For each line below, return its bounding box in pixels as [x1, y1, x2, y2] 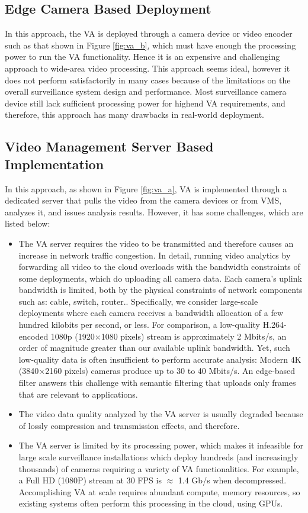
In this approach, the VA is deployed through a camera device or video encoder [5, 27, 293, 40]
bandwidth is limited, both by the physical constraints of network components [18, 283, 303, 296]
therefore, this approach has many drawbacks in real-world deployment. [5, 108, 264, 121]
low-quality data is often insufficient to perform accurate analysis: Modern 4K [18, 353, 301, 365]
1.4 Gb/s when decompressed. [178, 474, 287, 486]
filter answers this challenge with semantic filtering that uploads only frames [18, 376, 296, 389]
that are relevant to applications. [18, 388, 138, 400]
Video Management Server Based [5, 137, 214, 156]
